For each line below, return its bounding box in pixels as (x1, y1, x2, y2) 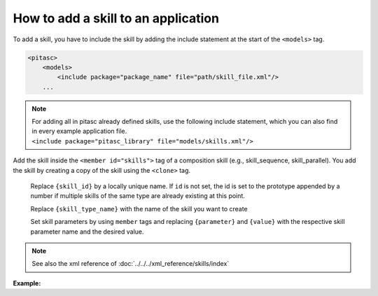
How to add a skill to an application (13, 10, 220, 26)
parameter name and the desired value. (30, 227, 144, 236)
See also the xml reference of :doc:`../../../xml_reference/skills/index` (31, 260, 230, 268)
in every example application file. (31, 127, 127, 136)
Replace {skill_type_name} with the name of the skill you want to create (30, 204, 248, 213)
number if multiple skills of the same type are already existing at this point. (30, 192, 245, 200)
